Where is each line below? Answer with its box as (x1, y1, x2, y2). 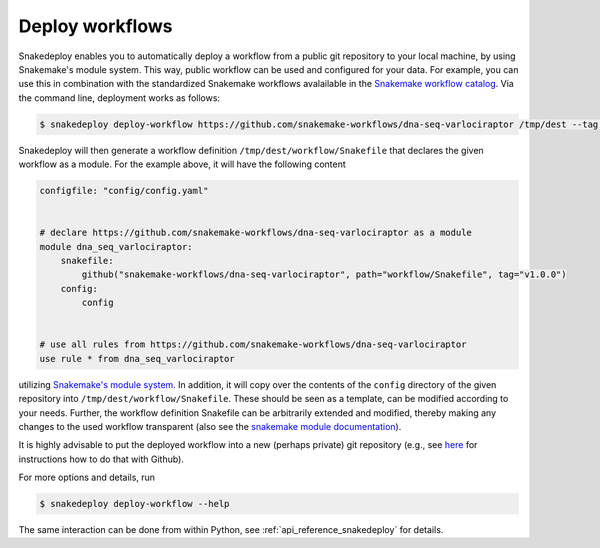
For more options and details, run (18, 471, 155, 484)
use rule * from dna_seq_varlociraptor (39, 353, 235, 364)
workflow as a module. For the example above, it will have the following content (18, 158, 347, 170)
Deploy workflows (18, 15, 173, 37)
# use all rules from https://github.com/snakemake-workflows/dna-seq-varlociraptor (39, 339, 467, 350)
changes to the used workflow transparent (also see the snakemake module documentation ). (18, 420, 402, 432)
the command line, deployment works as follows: (18, 91, 220, 104)
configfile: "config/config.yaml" (39, 185, 209, 197)
